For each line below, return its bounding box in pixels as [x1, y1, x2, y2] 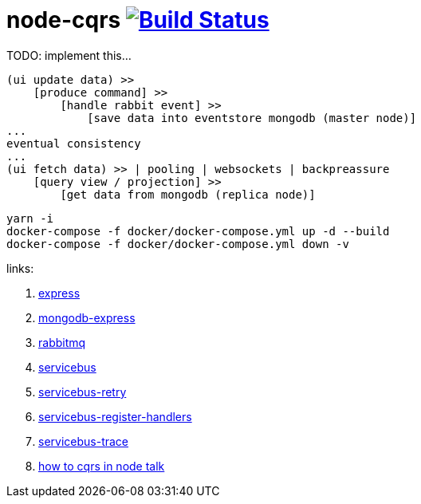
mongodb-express [38, 310, 136, 325]
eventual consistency [6, 136, 141, 150]
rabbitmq [38, 335, 86, 349]
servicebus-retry [38, 384, 127, 399]
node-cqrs [6, 6, 121, 33]
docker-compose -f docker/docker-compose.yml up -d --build [6, 224, 390, 238]
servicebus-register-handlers [38, 409, 192, 423]
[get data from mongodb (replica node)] [60, 187, 316, 201]
